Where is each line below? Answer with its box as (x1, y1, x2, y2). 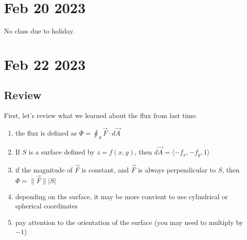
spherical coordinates (15, 201, 78, 211)
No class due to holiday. (4, 26, 75, 36)
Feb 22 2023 (4, 54, 86, 74)
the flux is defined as (15, 128, 77, 138)
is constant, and (82, 164, 129, 174)
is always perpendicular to (138, 164, 216, 174)
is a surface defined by (29, 147, 95, 157)
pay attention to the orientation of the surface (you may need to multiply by (15, 217, 243, 227)
